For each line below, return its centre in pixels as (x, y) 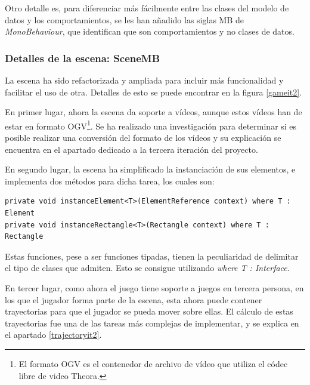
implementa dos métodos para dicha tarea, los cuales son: (110, 181)
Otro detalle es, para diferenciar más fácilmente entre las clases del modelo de (147, 8)
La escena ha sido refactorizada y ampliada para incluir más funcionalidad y (144, 80)
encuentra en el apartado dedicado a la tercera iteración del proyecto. (131, 149)
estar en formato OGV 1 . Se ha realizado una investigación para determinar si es (151, 125)
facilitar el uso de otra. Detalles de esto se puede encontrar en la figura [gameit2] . (154, 92)
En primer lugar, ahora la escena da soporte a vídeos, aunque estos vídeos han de (154, 112)
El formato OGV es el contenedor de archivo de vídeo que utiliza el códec (153, 363)
